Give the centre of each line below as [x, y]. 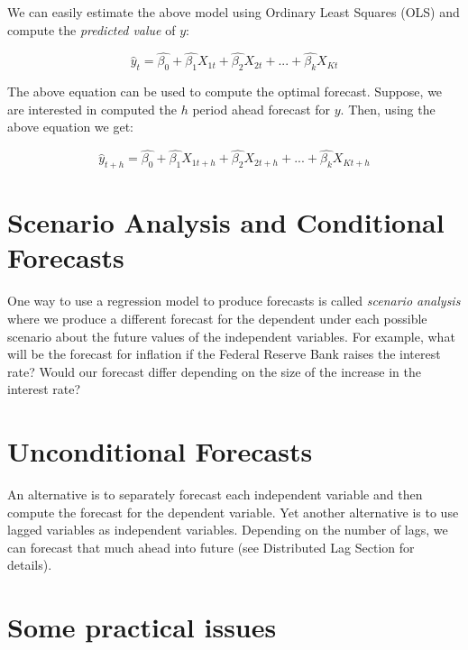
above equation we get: [70, 127]
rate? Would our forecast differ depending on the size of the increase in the [214, 371]
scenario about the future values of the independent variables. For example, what [231, 336]
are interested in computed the [92, 109]
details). [30, 565]
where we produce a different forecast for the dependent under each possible [217, 318]
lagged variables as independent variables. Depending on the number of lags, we [228, 530]
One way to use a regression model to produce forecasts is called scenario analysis [234, 301]
